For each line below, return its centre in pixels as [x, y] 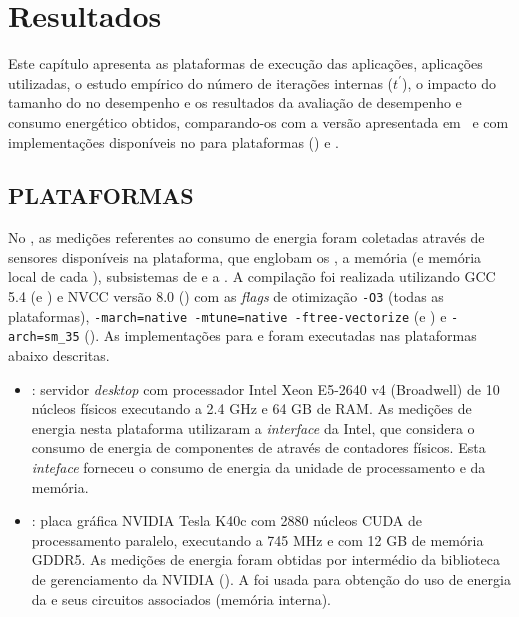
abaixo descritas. [59, 355]
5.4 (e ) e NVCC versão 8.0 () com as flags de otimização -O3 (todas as [226, 296]
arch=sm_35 [44, 337]
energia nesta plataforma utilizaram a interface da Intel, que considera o [253, 427]
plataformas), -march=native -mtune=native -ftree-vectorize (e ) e [227, 315]
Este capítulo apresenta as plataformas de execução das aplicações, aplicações [245, 63]
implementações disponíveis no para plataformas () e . [173, 141]
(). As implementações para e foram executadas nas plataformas [280, 335]
